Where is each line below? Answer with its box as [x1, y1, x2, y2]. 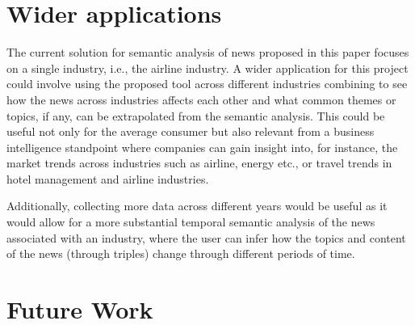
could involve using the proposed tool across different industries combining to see [6, 75, 408, 92]
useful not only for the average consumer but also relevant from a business [6, 123, 375, 140]
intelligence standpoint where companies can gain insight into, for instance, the [6, 138, 398, 155]
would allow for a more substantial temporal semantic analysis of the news [6, 213, 375, 230]
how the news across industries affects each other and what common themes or [6, 91, 396, 108]
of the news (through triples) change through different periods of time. [6, 245, 355, 262]
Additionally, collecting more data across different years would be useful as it [6, 197, 388, 214]
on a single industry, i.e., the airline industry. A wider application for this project [6, 59, 409, 76]
